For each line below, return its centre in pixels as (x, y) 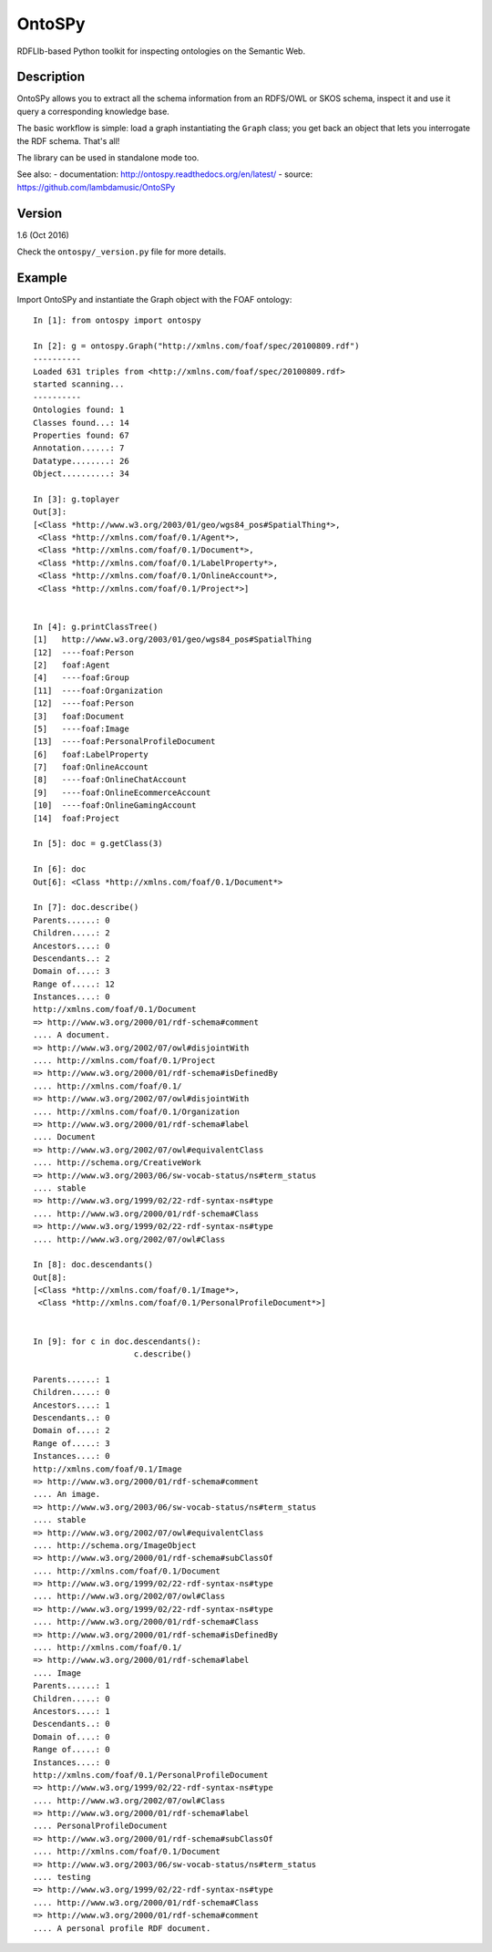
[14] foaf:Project (77, 818)
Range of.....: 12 (74, 984)
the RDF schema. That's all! (68, 140)
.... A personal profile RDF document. (122, 1928)
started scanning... (79, 384)
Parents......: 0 (72, 920)
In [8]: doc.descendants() (93, 1265)
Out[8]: (50, 1277)
